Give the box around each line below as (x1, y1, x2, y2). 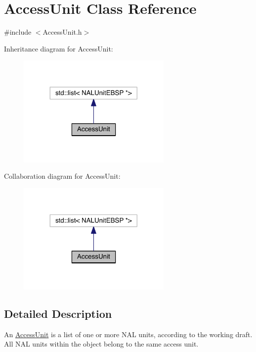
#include (4, 27, 32, 37)
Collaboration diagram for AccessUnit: (4, 171, 121, 181)
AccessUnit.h (43, 27, 82, 37)
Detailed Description (4, 306, 112, 321)
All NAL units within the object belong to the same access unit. (4, 339, 199, 349)
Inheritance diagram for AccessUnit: (4, 43, 113, 53)
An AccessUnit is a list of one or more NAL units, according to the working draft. (4, 329, 253, 339)
